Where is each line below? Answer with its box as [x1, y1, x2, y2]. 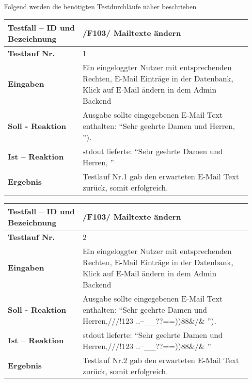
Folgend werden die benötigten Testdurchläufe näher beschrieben [4, 1, 197, 11]
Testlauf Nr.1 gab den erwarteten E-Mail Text [82, 170, 239, 182]
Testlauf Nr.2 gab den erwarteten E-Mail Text [82, 354, 239, 366]
